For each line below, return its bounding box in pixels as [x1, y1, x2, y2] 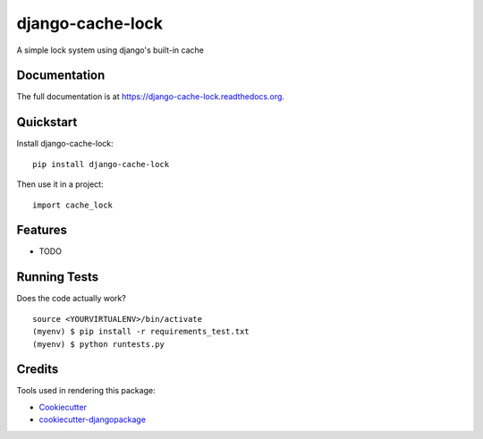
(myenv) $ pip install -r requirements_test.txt [32, 326, 250, 337]
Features [16, 223, 67, 238]
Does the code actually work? [16, 293, 127, 304]
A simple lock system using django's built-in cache [16, 45, 205, 55]
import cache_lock [32, 199, 114, 210]
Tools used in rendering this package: [16, 385, 156, 396]
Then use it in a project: [16, 179, 104, 190]
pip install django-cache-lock [32, 159, 170, 169]
